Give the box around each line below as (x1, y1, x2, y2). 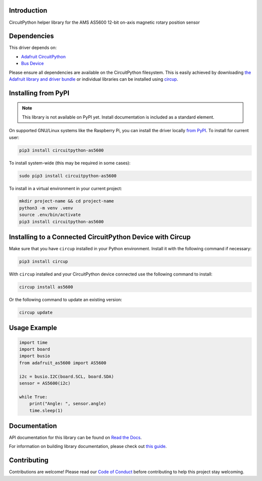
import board (19, 346, 50, 352)
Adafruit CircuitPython (21, 53, 66, 59)
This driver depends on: (9, 45, 57, 51)
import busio (19, 353, 50, 359)
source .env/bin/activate (19, 212, 81, 218)
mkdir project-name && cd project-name (19, 198, 114, 204)
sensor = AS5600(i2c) (19, 380, 71, 386)
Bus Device (21, 61, 44, 67)
